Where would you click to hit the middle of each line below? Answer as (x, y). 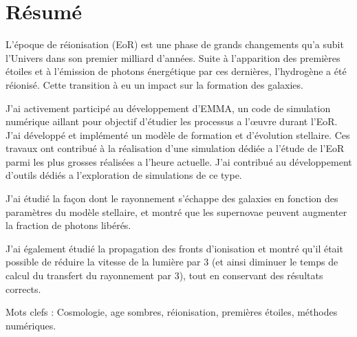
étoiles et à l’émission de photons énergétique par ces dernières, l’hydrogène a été (176, 71)
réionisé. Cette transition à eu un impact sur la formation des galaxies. (154, 84)
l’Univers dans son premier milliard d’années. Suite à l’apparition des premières (173, 57)
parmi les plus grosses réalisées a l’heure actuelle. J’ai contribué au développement (179, 161)
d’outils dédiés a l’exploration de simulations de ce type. (124, 175)
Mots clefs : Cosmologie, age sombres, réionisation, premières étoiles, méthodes (172, 312)
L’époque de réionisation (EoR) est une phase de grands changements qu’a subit (175, 44)
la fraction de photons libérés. (68, 225)
